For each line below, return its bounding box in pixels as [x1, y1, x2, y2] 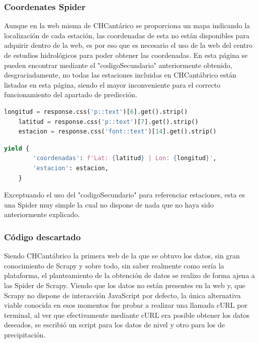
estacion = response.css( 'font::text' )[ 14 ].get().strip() [18, 128, 217, 135]
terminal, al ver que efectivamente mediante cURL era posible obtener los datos [4, 309, 249, 320]
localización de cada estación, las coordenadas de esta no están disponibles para [4, 30, 249, 40]
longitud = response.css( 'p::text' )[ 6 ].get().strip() [4, 108, 188, 115]
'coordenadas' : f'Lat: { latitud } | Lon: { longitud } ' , [33, 155, 217, 162]
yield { [4, 145, 30, 152]
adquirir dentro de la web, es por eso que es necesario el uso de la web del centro [4, 40, 253, 50]
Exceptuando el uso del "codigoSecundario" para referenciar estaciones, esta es [4, 189, 245, 200]
